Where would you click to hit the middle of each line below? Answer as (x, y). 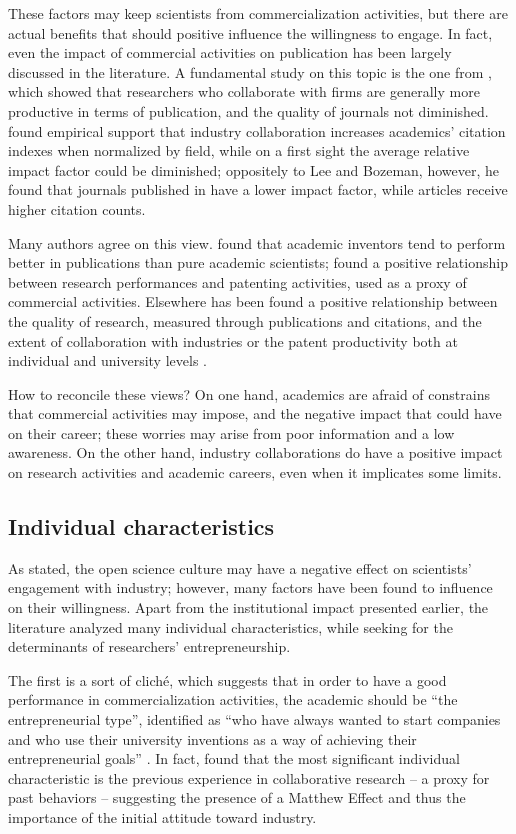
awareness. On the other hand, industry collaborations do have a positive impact (255, 452)
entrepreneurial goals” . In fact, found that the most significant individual (234, 758)
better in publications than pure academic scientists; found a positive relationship (258, 262)
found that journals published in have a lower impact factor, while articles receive (258, 189)
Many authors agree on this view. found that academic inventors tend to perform (257, 242)
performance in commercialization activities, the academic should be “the (233, 699)
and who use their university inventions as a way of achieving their (212, 738)
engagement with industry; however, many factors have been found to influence (250, 587)
